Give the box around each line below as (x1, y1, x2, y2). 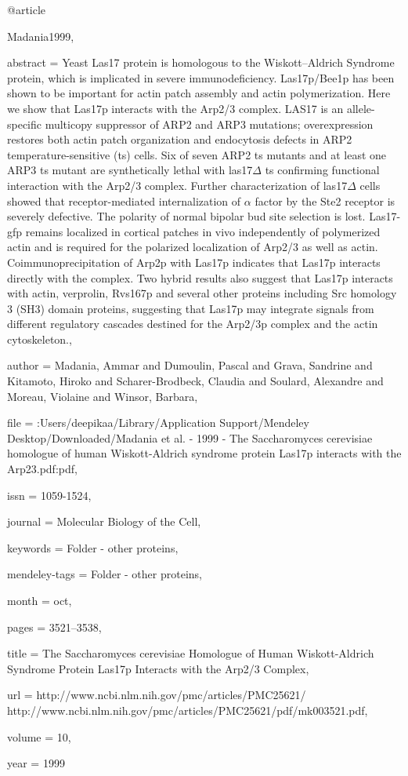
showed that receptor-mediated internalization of (7, 192, 241, 209)
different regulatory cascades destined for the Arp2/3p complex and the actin (7, 315, 378, 332)
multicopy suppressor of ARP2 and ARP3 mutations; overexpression (45, 115, 374, 132)
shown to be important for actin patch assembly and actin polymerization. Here (7, 85, 391, 101)
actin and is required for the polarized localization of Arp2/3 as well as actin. (7, 239, 378, 255)
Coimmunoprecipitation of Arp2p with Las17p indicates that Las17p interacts (7, 253, 381, 270)
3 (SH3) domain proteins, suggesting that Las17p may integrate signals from (7, 300, 374, 316)
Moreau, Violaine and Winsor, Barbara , (7, 388, 198, 404)
